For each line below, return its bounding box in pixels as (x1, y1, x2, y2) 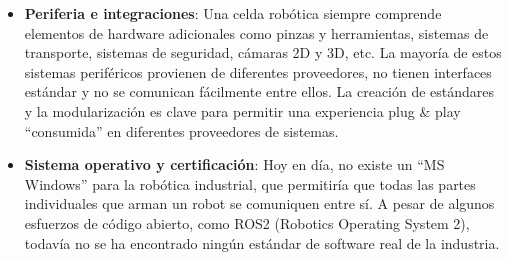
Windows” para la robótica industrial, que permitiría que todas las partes (24, 173, 476, 194)
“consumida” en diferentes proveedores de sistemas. (24, 120, 339, 141)
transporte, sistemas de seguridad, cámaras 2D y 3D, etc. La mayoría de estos (24, 42, 502, 63)
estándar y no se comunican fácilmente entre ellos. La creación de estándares (24, 81, 495, 102)
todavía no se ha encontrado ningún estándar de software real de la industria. (24, 232, 500, 253)
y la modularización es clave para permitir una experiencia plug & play (24, 100, 461, 121)
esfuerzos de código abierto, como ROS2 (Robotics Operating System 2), (24, 212, 470, 233)
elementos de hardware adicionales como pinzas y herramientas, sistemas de (24, 22, 489, 43)
